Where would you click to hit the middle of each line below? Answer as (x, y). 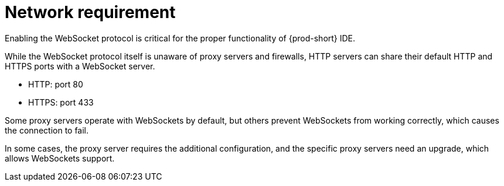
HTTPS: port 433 (61, 102)
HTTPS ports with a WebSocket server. (80, 66)
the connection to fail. (47, 130)
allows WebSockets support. (60, 158)
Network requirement (90, 12)
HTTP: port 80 (56, 84)
